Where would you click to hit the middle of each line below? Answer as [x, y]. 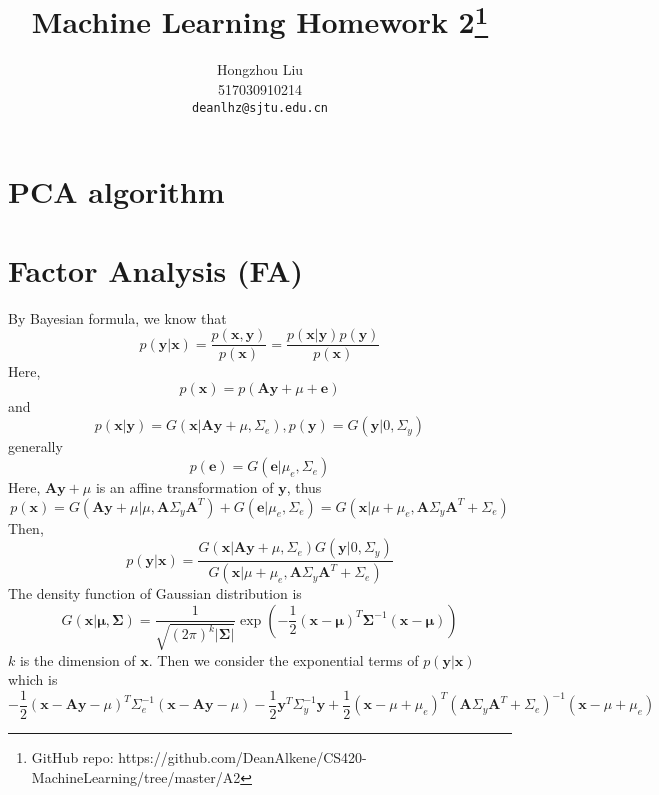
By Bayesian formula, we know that [117, 317]
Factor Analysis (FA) [156, 269]
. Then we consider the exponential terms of [283, 659]
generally [35, 446]
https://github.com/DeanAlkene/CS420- [242, 756]
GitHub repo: [72, 756]
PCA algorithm [116, 191]
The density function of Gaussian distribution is [155, 593]
